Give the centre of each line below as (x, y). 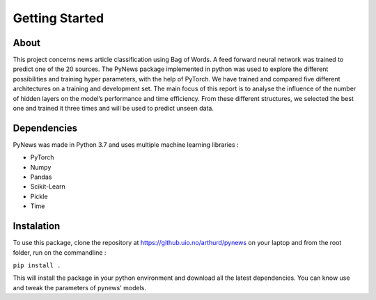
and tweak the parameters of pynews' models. (79, 287)
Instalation (37, 226)
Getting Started (58, 18)
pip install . (37, 265)
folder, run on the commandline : (60, 252)
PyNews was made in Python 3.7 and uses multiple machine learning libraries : (126, 144)
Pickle (39, 196)
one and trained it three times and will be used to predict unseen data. (113, 109)
